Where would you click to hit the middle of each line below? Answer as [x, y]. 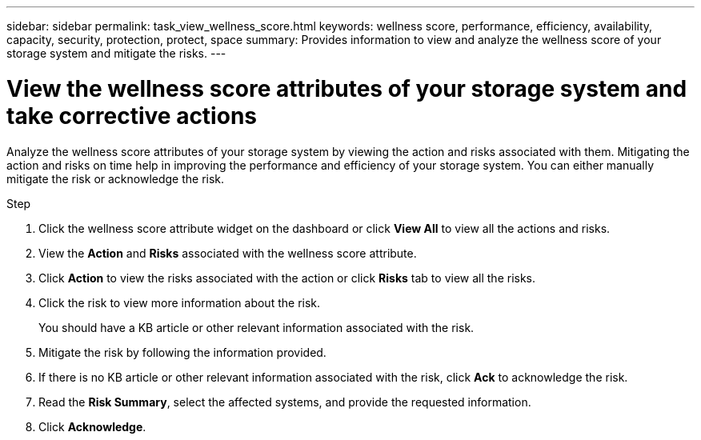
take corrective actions [132, 116]
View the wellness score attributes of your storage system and [347, 88]
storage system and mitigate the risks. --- [116, 53]
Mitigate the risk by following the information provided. [182, 352]
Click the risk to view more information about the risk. [180, 302]
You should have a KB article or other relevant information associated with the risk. [256, 327]
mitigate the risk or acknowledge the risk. [116, 178]
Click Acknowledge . [92, 426]
